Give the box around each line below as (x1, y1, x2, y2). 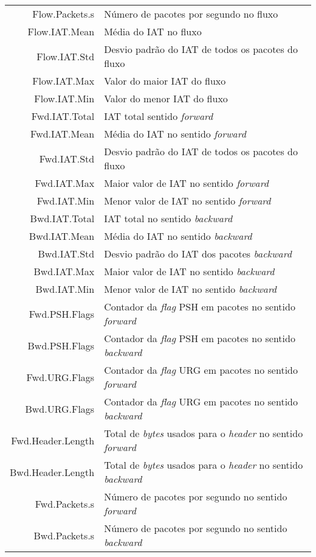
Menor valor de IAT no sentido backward (104, 282, 277, 296)
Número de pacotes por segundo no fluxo (104, 7, 278, 21)
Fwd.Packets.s (35, 496, 95, 511)
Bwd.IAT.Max (33, 264, 95, 278)
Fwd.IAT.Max (35, 176, 95, 190)
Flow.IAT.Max (32, 74, 95, 88)
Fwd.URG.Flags (26, 370, 95, 384)
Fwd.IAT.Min (36, 194, 95, 208)
